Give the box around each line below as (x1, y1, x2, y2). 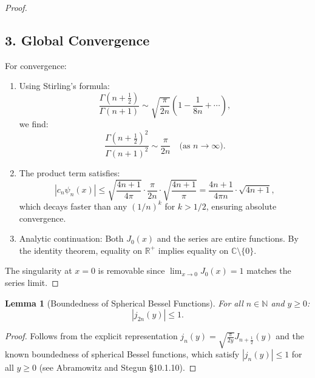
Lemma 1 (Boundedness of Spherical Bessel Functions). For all (5, 296, 243, 309)
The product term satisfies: (19, 166, 120, 179)
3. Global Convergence (5, 30, 150, 49)
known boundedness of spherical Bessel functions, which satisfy (5, 348, 240, 360)
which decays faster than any (19, 199, 127, 212)
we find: (19, 118, 49, 130)
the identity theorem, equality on (19, 244, 143, 256)
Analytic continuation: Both (19, 232, 124, 245)
